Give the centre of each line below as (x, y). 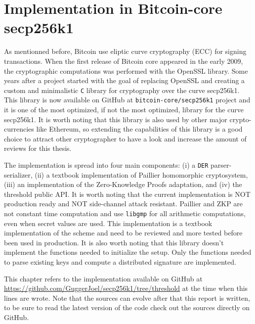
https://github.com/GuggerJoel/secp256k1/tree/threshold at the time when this (126, 288)
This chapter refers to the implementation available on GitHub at (103, 278)
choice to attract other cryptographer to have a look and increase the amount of (125, 138)
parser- (221, 164)
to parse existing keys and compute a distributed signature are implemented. (120, 262)
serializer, (18, 174)
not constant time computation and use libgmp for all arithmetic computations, (125, 213)
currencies (19, 129)
